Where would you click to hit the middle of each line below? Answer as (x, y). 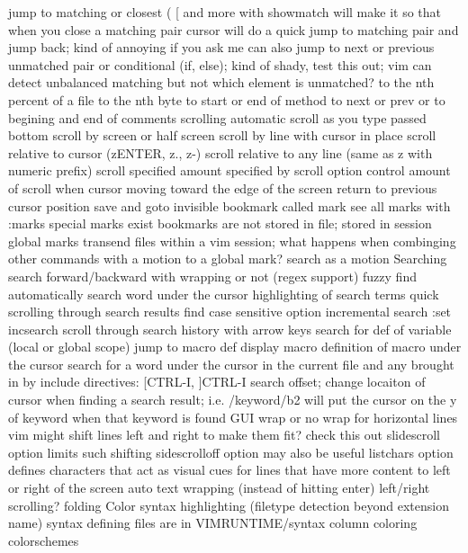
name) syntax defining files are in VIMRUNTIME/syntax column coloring (213, 523)
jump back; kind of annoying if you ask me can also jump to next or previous (221, 47)
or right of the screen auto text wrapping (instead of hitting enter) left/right (219, 488)
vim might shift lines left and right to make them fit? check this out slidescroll (224, 435)
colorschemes (44, 540)
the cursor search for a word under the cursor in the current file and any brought (231, 364)
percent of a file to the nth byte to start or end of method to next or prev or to (227, 99)
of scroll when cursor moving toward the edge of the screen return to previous (223, 187)
